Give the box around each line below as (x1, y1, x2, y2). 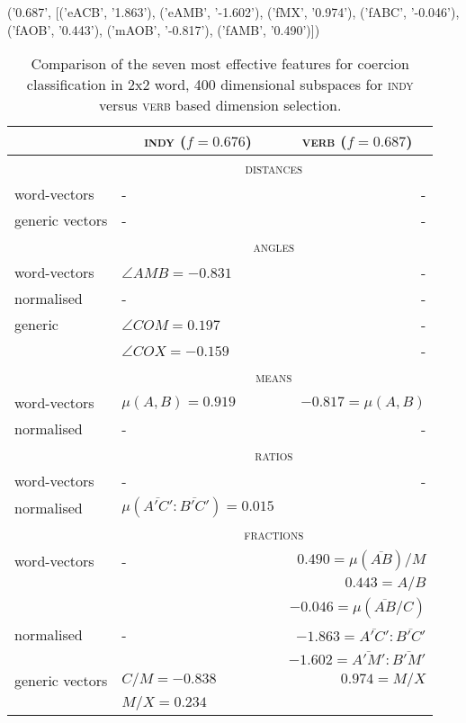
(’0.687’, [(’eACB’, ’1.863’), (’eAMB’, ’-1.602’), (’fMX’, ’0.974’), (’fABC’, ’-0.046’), (7, 3, 460, 21)
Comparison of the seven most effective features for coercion (31, 53, 409, 75)
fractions (244, 523, 304, 545)
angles (253, 236, 295, 257)
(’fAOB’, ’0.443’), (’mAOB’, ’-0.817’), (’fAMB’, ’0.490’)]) (7, 20, 320, 39)
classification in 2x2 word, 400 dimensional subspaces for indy (26, 74, 414, 95)
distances (245, 157, 303, 179)
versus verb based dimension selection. (98, 94, 342, 116)
